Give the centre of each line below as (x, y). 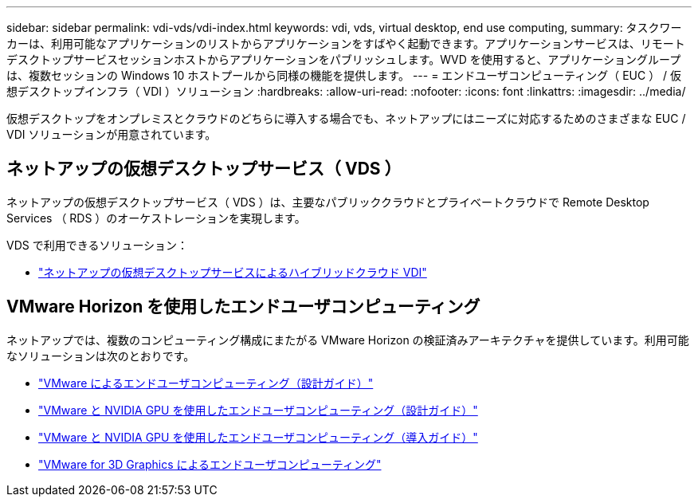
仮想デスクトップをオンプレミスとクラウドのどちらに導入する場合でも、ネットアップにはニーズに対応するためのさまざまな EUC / (346, 118)
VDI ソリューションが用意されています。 (112, 134)
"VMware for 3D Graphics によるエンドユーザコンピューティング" (210, 464)
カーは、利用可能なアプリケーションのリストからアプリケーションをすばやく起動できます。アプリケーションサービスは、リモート (346, 43)
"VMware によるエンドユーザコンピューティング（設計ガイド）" (206, 383)
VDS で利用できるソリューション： (98, 245)
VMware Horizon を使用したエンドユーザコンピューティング (243, 307)
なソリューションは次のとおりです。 (101, 356)
